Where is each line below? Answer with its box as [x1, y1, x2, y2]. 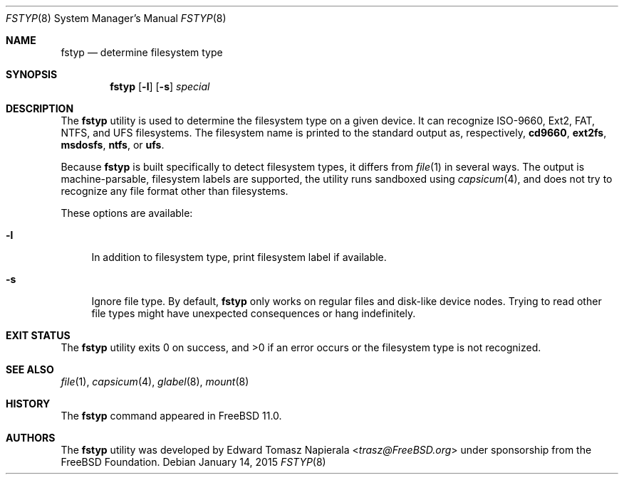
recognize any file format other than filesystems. [61, 185, 288, 197]
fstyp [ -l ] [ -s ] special [110, 80, 210, 92]
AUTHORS [6, 432, 56, 444]
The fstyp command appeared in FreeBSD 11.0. [61, 410, 282, 422]
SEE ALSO [6, 363, 54, 375]
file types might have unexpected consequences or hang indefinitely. [91, 307, 416, 319]
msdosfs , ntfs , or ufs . [61, 139, 165, 151]
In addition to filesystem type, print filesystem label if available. [91, 251, 387, 263]
